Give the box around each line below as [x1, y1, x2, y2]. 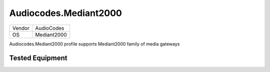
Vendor [12, 24, 30, 31]
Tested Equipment [9, 54, 67, 62]
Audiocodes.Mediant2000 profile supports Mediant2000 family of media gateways [9, 40, 180, 47]
